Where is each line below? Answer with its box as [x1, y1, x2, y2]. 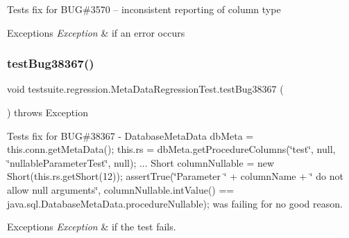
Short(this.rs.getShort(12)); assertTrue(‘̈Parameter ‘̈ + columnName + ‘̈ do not [7, 169, 343, 183]
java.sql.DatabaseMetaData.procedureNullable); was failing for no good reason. [7, 196, 343, 210]
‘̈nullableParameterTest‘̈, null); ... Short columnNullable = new [7, 155, 275, 170]
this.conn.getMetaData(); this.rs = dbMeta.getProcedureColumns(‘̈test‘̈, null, [7, 142, 336, 156]
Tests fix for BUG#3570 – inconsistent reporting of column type [7, 2, 281, 16]
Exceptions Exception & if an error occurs [7, 25, 185, 39]
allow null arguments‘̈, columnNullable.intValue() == [7, 182, 235, 196]
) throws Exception [7, 105, 88, 119]
